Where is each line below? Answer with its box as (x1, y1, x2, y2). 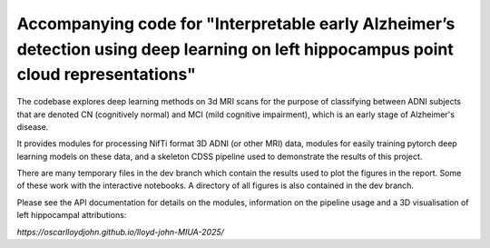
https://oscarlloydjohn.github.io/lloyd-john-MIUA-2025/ (16, 226, 224, 237)
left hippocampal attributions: (16, 210, 127, 221)
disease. (16, 121, 49, 132)
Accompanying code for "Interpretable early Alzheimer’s (16, 14, 456, 34)
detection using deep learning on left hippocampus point (16, 39, 454, 59)
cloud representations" (16, 64, 197, 85)
